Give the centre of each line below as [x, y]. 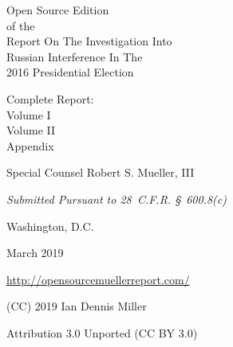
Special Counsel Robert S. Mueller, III [101, 172]
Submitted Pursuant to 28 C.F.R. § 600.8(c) [116, 199]
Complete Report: [50, 98]
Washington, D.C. [50, 226]
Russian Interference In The [75, 56]
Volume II [31, 130]
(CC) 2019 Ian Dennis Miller [77, 306]
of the [21, 25]
